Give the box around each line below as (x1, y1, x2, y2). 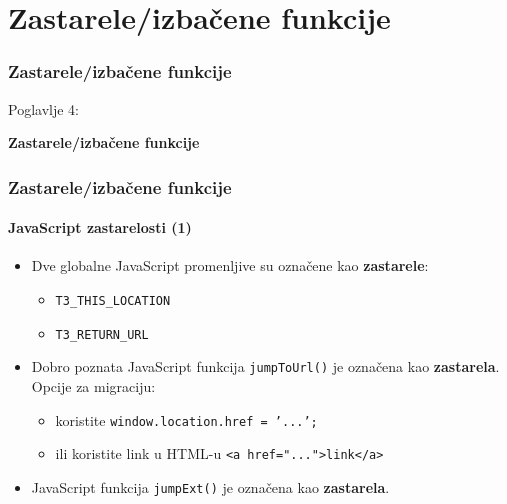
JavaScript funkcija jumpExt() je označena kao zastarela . (31, 476, 390, 497)
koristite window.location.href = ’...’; (55, 409, 318, 430)
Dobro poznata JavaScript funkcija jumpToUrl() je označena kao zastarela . (31, 356, 500, 377)
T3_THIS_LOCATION (55, 294, 171, 309)
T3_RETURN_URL (55, 327, 149, 342)
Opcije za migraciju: (31, 375, 156, 396)
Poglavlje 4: (8, 98, 79, 119)
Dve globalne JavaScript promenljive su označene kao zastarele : (31, 255, 429, 276)
